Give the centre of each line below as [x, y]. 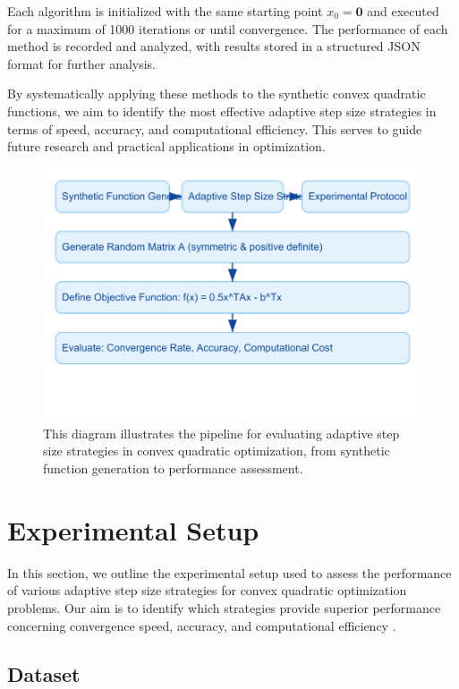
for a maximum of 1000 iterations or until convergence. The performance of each [228, 28]
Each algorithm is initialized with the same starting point [165, 11]
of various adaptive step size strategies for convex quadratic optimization [207, 590]
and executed [403, 11]
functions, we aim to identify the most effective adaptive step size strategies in [222, 111]
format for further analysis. [82, 63]
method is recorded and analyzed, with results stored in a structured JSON [214, 46]
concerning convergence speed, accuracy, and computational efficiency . [202, 625]
